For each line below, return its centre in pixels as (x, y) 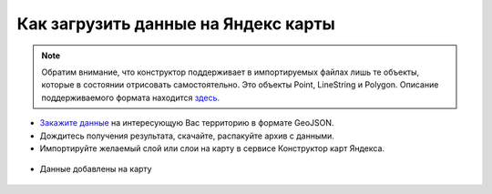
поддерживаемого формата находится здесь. (131, 97)
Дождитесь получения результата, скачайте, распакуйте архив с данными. (187, 136)
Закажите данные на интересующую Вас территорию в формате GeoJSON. (187, 123)
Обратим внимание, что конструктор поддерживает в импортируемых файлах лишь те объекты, (231, 72)
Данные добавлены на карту (96, 169)
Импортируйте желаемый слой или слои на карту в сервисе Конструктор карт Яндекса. (212, 148)
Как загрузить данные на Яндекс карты (176, 24)
